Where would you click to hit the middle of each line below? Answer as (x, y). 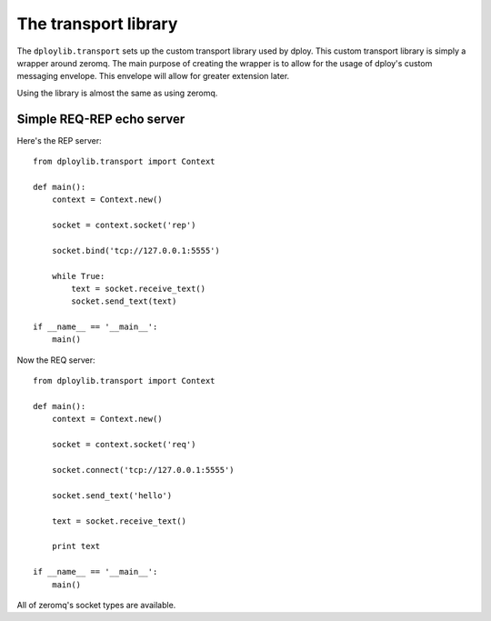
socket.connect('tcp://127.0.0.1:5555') (143, 470)
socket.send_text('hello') (112, 495)
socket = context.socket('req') (124, 445)
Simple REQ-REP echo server (101, 119)
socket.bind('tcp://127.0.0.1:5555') (135, 250)
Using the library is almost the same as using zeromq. (117, 93)
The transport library (97, 24)
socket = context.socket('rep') (124, 225)
